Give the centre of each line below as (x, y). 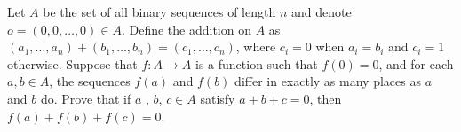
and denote (321, 12)
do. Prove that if (86, 98)
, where (256, 47)
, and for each (416, 63)
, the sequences (90, 81)
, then (326, 98)
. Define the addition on (186, 29)
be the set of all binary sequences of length (159, 12)
